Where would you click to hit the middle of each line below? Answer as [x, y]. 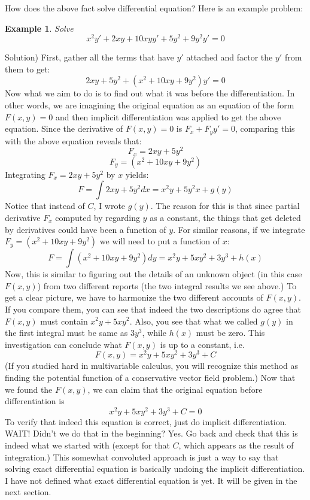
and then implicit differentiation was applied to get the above [168, 116]
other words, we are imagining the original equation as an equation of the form [150, 105]
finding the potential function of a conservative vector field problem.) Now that [150, 378]
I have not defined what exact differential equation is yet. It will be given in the [151, 480]
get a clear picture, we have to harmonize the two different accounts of [134, 297]
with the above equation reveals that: [73, 140]
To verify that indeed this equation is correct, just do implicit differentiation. [146, 421]
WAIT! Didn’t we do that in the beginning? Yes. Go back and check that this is [151, 433]
